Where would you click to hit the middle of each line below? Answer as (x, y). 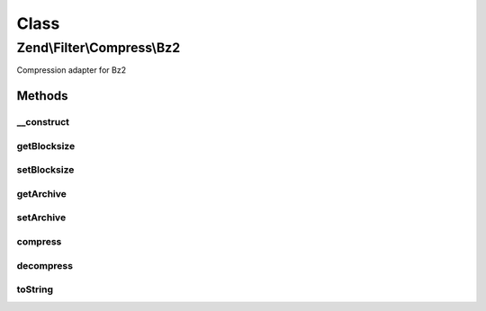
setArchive (41, 218)
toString (35, 289)
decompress (45, 265)
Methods (42, 96)
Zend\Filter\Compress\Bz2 (98, 48)
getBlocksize (46, 146)
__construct (43, 122)
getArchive (42, 193)
